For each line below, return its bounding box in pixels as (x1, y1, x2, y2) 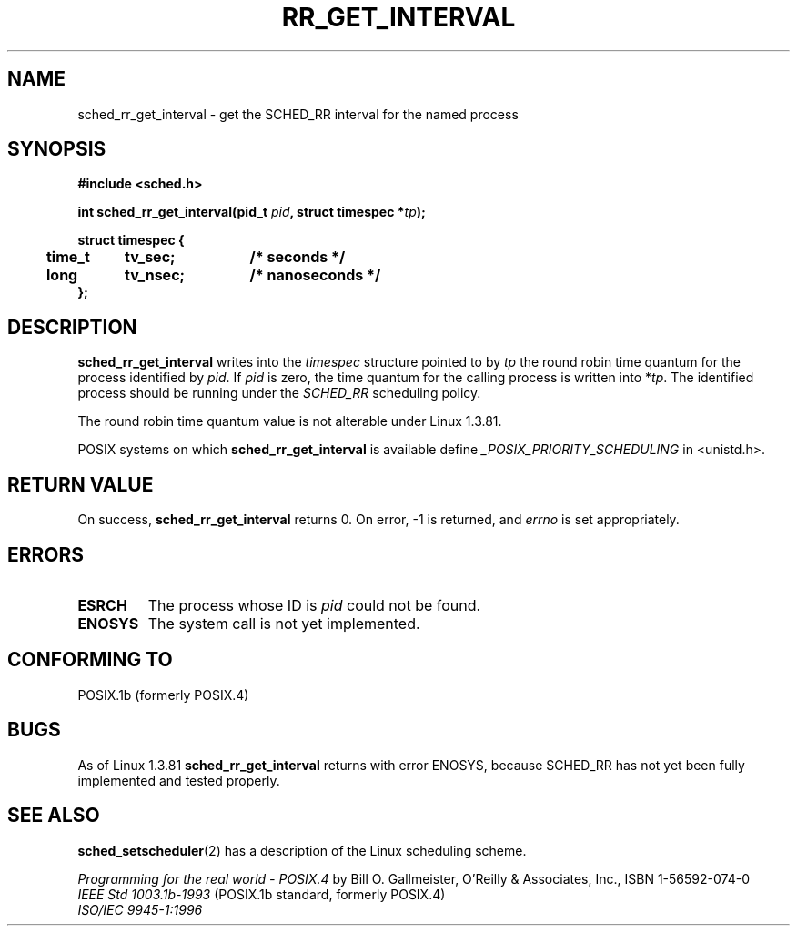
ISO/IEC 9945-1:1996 (77, 901, 203, 918)
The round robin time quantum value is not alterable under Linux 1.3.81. (77, 413, 502, 430)
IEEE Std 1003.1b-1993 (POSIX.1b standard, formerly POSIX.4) (77, 886, 446, 902)
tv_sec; (125, 248, 176, 267)
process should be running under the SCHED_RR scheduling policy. (77, 385, 481, 401)
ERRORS (7, 543, 85, 566)
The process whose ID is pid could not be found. (147, 595, 481, 614)
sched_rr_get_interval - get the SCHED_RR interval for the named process (77, 106, 519, 122)
